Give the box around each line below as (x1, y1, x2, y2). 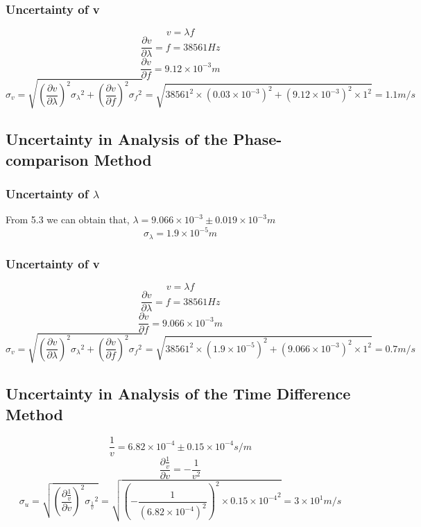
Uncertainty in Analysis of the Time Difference (6, 383, 351, 404)
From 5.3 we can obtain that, (6, 212, 130, 227)
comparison (6, 148, 89, 170)
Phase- (233, 128, 282, 150)
